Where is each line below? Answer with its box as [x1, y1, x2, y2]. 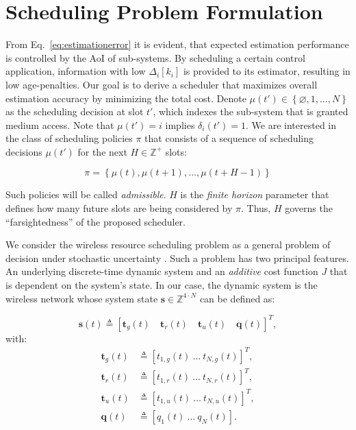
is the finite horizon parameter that [180, 187, 329, 202]
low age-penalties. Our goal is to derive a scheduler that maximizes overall [5, 77, 318, 91]
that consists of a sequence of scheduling [144, 131, 314, 145]
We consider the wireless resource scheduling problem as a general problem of [5, 237, 331, 252]
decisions [5, 144, 42, 158]
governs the [285, 201, 333, 215]
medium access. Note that [5, 117, 114, 132]
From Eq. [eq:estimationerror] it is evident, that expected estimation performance [5, 37, 349, 51]
